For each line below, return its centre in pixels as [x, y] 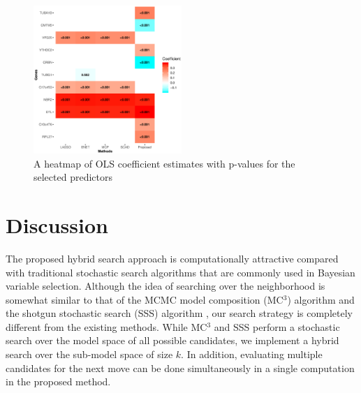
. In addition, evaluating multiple [252, 354]
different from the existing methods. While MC [106, 326]
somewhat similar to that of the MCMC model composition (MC [145, 299]
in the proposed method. [58, 381]
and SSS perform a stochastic [277, 326]
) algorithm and [321, 299]
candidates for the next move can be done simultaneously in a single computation [180, 368]
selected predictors [73, 177]
